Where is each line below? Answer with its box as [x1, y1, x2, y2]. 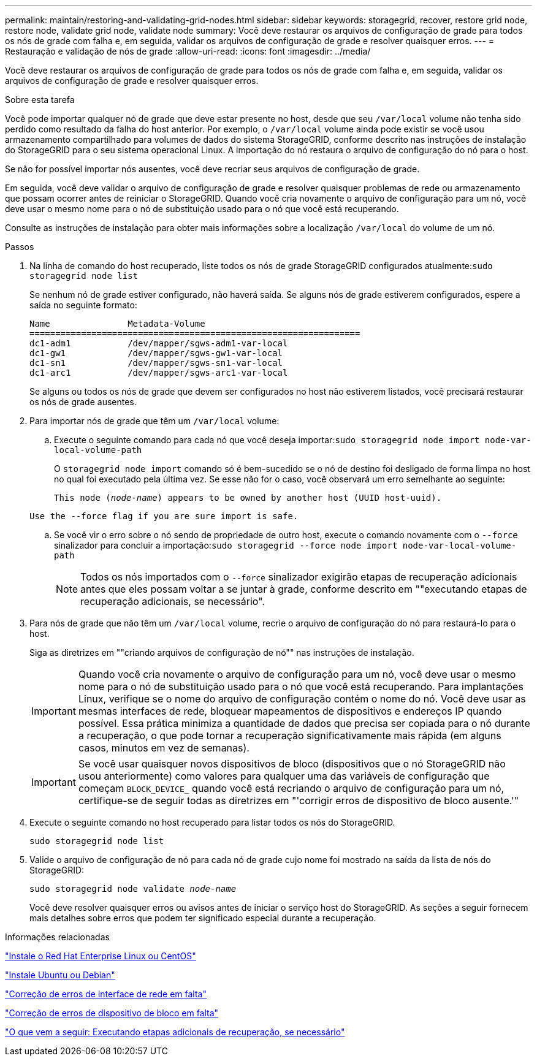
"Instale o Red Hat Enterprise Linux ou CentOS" [5, 951, 196, 961]
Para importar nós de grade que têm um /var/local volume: [29, 416, 280, 426]
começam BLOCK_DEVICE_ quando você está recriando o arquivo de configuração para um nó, [78, 782, 505, 794]
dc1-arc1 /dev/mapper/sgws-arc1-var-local [29, 368, 288, 378]
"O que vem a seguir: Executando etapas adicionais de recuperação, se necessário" [5, 1027, 345, 1037]
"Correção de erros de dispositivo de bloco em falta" [5, 1008, 219, 1018]
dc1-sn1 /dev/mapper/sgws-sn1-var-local [29, 358, 283, 368]
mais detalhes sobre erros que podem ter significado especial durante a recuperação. [29, 913, 376, 923]
